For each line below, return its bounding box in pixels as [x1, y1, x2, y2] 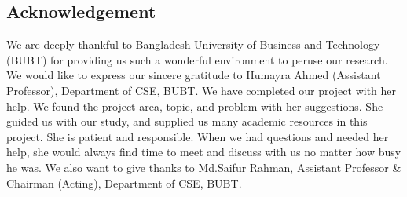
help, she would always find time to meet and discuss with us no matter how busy [6, 144, 401, 160]
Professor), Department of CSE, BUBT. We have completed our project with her [6, 82, 397, 98]
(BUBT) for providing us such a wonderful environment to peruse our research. [6, 51, 388, 67]
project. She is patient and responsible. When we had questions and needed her [6, 128, 389, 144]
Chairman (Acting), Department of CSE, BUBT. [6, 174, 242, 191]
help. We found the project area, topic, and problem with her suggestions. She [6, 97, 383, 114]
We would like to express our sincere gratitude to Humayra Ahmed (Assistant [6, 67, 381, 83]
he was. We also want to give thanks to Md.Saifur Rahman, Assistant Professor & [6, 159, 401, 175]
